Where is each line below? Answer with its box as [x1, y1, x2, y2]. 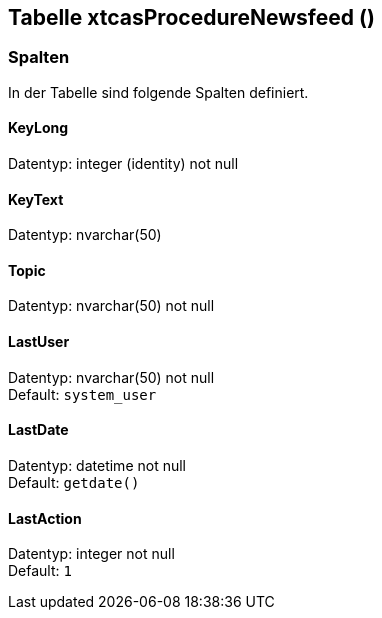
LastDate [8, 421, 69, 439]
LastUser [8, 333, 70, 351]
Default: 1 [8, 562, 72, 580]
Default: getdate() [8, 473, 140, 491]
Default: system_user [8, 385, 157, 403]
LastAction [8, 509, 82, 527]
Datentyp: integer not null [8, 545, 175, 563]
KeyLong [8, 119, 69, 137]
